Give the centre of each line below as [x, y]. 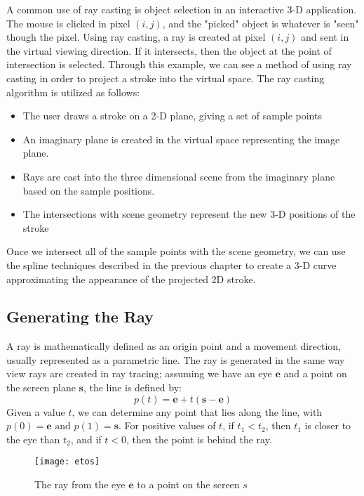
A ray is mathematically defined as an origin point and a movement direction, [174, 346]
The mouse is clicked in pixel [68, 23]
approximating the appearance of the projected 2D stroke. [131, 279]
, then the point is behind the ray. [199, 439]
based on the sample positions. [89, 190]
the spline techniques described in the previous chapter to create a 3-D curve [171, 265]
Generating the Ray [80, 316]
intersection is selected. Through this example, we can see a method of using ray [179, 64]
